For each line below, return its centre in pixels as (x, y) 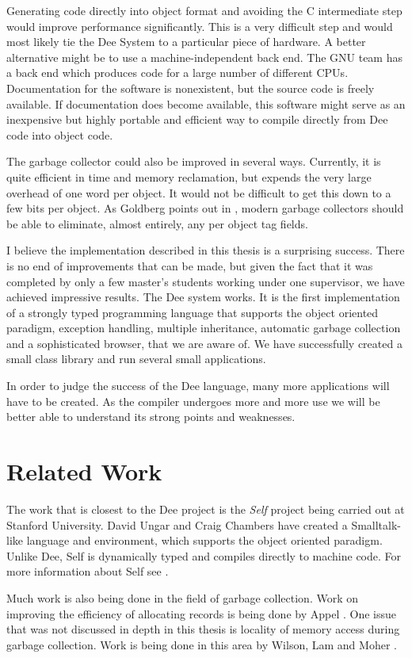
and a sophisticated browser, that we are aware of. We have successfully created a (204, 343)
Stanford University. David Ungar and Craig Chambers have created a (177, 524)
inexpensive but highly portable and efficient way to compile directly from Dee (197, 119)
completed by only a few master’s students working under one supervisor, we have (206, 281)
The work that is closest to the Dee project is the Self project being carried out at (206, 509)
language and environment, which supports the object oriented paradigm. (204, 540)
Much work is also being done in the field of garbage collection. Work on (183, 597)
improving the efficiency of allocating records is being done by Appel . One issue (201, 613)
